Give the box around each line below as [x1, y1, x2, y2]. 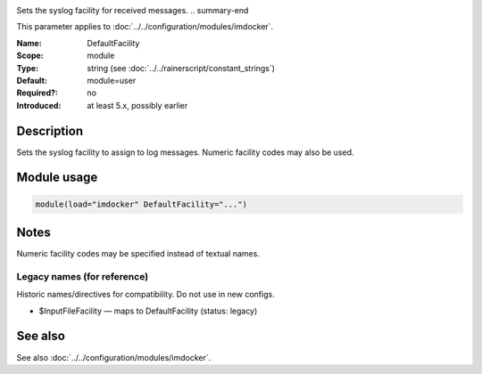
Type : [16, 62, 39, 73]
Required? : [16, 87, 58, 98]
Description [16, 123, 84, 138]
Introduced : [16, 100, 62, 110]
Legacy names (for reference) [16, 270, 149, 282]
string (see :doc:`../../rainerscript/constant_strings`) [87, 62, 276, 73]
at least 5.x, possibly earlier [87, 100, 188, 110]
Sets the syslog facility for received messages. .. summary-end [16, 5, 249, 15]
